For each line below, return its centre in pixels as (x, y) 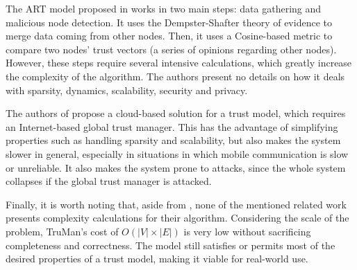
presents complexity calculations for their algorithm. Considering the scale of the (177, 218)
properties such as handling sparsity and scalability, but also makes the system (173, 140)
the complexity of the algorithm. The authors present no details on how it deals (175, 76)
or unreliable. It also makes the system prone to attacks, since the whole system (176, 167)
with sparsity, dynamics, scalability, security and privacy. (127, 90)
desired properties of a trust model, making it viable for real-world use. (157, 259)
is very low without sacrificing (247, 231)
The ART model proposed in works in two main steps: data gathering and (164, 8)
